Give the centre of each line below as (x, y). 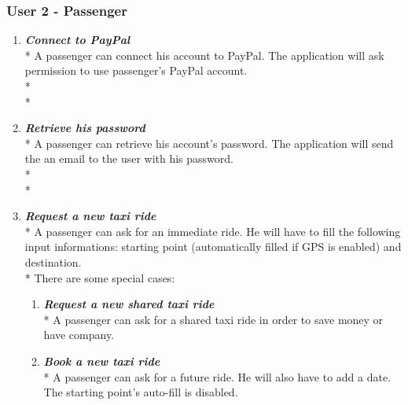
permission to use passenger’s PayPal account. (136, 70)
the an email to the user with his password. (129, 158)
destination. (53, 261)
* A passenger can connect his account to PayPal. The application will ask (204, 55)
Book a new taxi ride (102, 361)
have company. (79, 335)
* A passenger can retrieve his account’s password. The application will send (209, 143)
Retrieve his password (85, 128)
